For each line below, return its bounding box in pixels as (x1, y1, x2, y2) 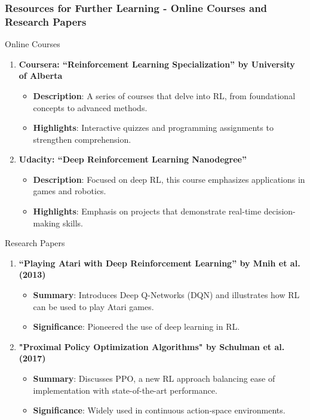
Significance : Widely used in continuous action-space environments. (33, 404, 286, 416)
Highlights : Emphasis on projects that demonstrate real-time (33, 205, 262, 217)
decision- (263, 205, 296, 217)
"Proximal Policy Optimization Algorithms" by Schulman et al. (19, 340, 285, 352)
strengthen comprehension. (33, 133, 131, 145)
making (33, 216, 60, 229)
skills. (62, 216, 83, 229)
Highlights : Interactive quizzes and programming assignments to (33, 121, 274, 134)
